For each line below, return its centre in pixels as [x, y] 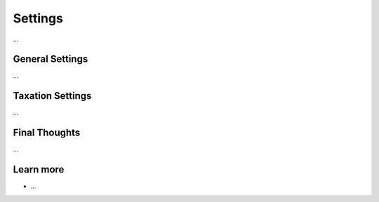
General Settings [51, 59]
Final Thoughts [47, 133]
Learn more [39, 169]
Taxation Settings [52, 96]
